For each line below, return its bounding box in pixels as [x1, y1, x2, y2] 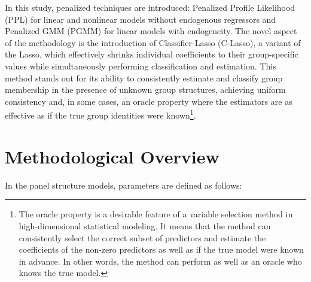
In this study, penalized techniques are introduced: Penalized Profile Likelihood [5, 1, 295, 13]
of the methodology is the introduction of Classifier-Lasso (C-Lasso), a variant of [5, 36, 301, 48]
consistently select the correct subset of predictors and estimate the [19, 231, 266, 244]
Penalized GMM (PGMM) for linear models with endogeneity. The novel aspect [5, 25, 297, 37]
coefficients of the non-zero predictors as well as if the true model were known [19, 243, 304, 256]
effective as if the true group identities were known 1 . [5, 107, 196, 121]
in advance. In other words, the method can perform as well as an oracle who [19, 254, 302, 267]
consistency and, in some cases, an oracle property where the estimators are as [5, 95, 292, 107]
